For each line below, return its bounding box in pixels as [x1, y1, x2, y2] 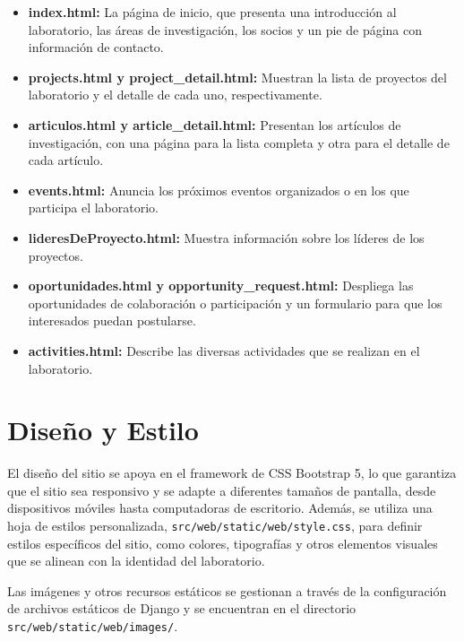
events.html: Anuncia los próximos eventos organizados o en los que [28, 180, 409, 199]
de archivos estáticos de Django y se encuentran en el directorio [7, 599, 357, 618]
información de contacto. [28, 38, 164, 56]
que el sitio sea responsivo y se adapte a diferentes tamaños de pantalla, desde [7, 481, 436, 499]
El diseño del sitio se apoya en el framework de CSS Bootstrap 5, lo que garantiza [7, 463, 457, 482]
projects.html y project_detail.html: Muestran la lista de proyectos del [28, 67, 447, 86]
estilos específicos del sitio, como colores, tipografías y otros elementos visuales [7, 533, 438, 552]
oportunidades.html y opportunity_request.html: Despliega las [28, 276, 414, 295]
